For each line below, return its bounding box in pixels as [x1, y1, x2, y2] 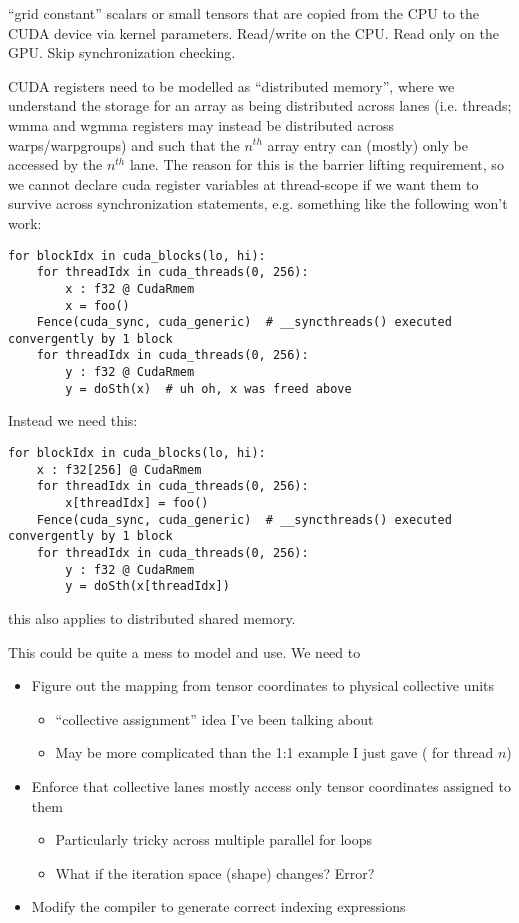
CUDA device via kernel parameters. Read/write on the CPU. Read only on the [8, 22, 499, 43]
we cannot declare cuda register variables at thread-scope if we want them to [8, 173, 479, 194]
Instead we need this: [8, 410, 138, 431]
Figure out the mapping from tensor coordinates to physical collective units [31, 675, 495, 696]
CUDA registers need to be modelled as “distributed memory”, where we [8, 75, 455, 96]
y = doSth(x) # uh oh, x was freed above [65, 381, 352, 396]
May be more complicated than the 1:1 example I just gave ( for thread [55, 742, 494, 763]
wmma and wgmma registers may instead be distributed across [8, 114, 394, 135]
